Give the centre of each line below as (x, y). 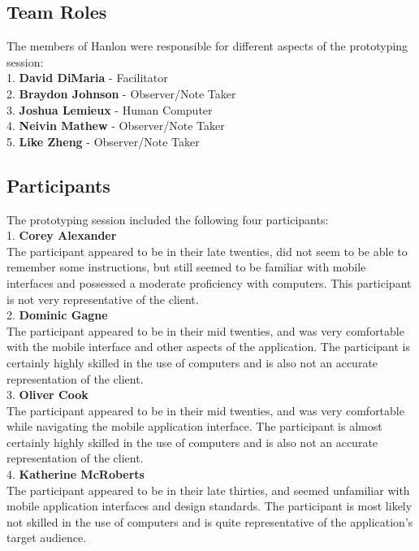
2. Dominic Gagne (57, 315)
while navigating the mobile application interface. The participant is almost (194, 426)
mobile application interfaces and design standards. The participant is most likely (209, 506)
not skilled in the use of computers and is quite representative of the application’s (210, 521)
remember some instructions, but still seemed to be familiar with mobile (186, 267)
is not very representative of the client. (103, 299)
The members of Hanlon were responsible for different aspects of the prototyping (207, 46)
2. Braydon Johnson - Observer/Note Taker (121, 93)
